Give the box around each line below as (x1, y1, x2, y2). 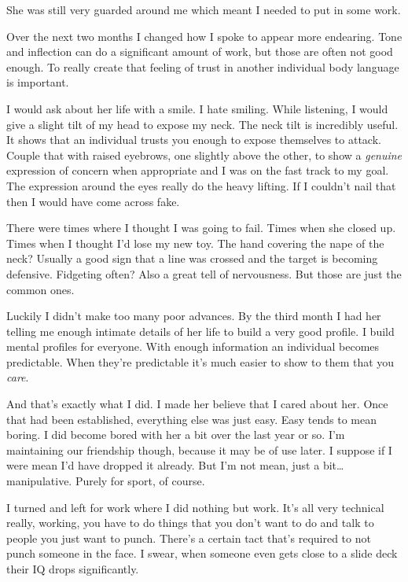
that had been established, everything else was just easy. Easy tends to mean (6, 411, 377, 427)
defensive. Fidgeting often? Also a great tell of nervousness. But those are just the (6, 265, 402, 282)
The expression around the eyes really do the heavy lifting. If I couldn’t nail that (6, 177, 396, 193)
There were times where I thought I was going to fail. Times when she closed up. (6, 219, 396, 236)
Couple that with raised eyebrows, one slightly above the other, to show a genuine (6, 146, 402, 163)
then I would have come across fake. (6, 193, 180, 209)
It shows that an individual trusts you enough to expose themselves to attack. (6, 131, 381, 148)
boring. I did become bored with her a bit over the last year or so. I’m (6, 426, 345, 443)
